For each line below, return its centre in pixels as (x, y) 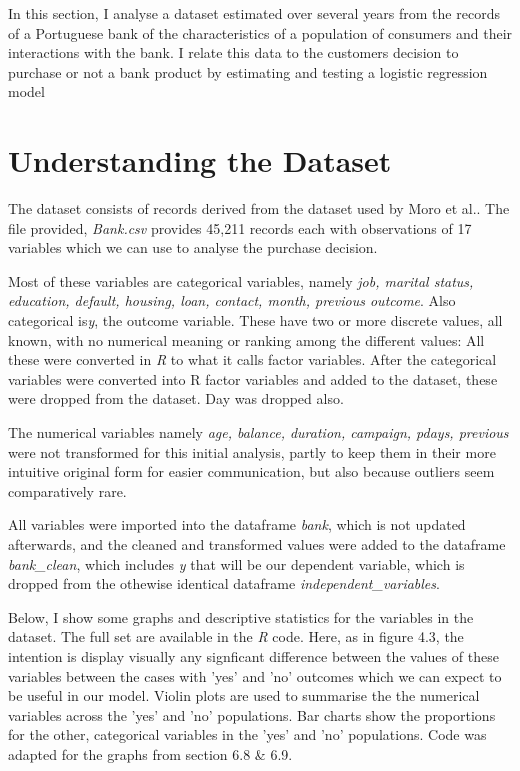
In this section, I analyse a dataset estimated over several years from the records (254, 13)
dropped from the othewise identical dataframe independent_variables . (224, 583)
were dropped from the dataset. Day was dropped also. (176, 398)
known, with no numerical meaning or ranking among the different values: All (246, 339)
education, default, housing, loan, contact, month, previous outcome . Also (232, 300)
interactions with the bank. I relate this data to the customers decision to (233, 52)
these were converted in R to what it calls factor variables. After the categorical (252, 359)
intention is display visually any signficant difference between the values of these (253, 655)
